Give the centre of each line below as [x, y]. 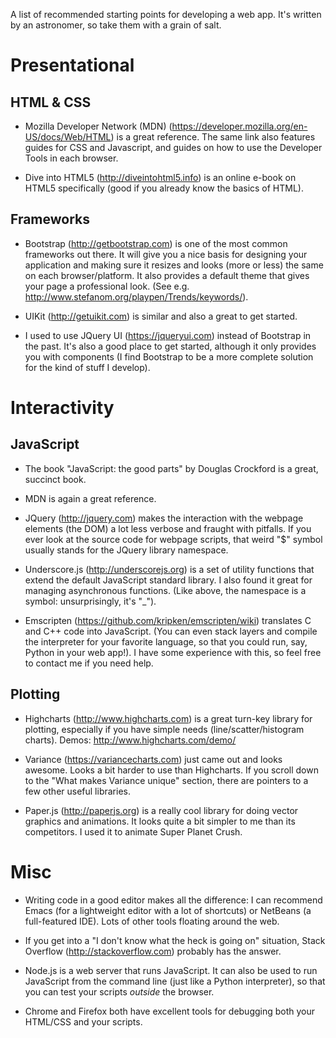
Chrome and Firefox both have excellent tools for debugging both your [170, 1011]
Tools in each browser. [71, 158]
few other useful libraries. [77, 791]
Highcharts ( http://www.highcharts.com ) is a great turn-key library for [168, 718]
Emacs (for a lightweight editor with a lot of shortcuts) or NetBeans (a [168, 910]
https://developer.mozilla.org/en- [239, 126]
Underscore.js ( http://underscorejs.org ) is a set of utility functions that [169, 569]
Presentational [72, 65]
